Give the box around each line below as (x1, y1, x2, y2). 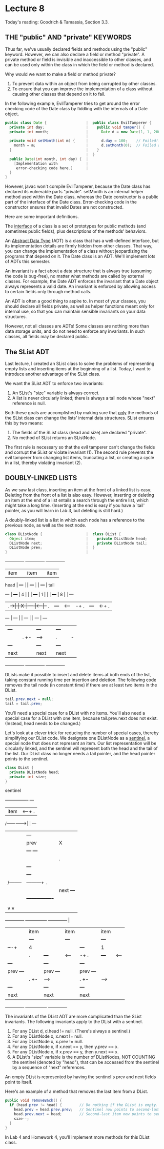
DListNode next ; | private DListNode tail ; (9, 541, 147, 545)
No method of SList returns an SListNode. (12, 435, 96, 441)
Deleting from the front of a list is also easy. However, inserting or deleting (5, 492, 155, 498)
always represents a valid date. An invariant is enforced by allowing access (5, 283, 156, 289)
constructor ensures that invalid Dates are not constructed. (5, 204, 123, 210)
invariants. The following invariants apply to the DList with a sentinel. (5, 1019, 143, 1025)
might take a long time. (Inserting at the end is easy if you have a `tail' (5, 502, 145, 508)
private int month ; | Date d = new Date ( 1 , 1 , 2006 (9, 129, 163, 134)
